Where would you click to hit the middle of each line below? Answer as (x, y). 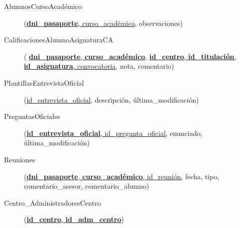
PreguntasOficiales (32, 116)
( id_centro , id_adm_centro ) (74, 219)
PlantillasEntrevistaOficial (44, 82)
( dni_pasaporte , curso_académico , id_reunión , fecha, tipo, (122, 176)
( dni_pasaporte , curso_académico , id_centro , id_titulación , (130, 56)
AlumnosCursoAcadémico (43, 6)
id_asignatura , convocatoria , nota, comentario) (99, 66)
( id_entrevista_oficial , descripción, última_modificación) (112, 99)
